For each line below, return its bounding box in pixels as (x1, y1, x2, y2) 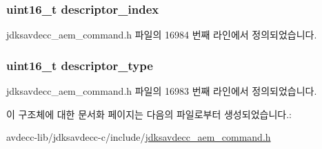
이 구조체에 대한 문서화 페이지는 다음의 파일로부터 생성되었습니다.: (6, 106, 292, 121)
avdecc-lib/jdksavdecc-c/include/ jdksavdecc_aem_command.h (6, 130, 271, 144)
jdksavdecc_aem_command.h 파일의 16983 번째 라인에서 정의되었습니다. (6, 84, 317, 98)
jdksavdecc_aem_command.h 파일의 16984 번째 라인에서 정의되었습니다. (6, 27, 317, 42)
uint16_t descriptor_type (6, 56, 153, 73)
